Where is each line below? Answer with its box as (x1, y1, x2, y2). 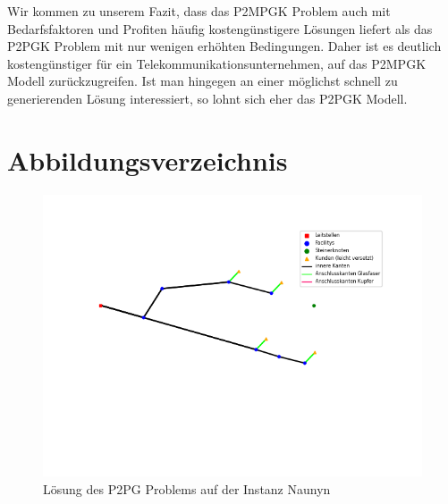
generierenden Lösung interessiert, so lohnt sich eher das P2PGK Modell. (7, 88, 408, 107)
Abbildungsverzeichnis (7, 141, 288, 178)
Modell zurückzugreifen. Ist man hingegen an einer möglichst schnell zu (7, 71, 398, 90)
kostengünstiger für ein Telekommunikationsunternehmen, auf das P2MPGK (7, 54, 427, 72)
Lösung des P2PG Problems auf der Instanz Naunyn (43, 479, 331, 498)
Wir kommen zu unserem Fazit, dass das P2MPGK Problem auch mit (7, 2, 391, 20)
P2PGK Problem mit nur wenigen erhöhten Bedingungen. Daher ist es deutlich (7, 37, 442, 55)
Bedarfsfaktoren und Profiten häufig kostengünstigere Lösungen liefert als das (7, 19, 433, 38)
